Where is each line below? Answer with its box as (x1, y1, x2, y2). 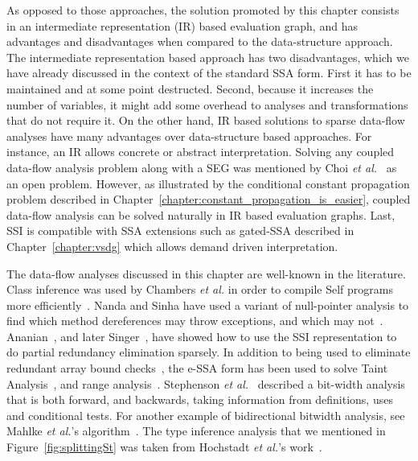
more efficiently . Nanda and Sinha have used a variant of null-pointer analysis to (6, 296, 409, 313)
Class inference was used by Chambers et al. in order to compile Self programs (6, 281, 393, 298)
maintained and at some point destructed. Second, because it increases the (6, 80, 374, 97)
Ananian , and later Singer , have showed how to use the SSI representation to (6, 327, 397, 344)
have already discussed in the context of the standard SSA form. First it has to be (6, 64, 412, 81)
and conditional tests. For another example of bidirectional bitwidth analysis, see (6, 406, 405, 423)
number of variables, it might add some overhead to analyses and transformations (6, 96, 408, 113)
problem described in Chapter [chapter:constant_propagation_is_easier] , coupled (6, 191, 411, 208)
